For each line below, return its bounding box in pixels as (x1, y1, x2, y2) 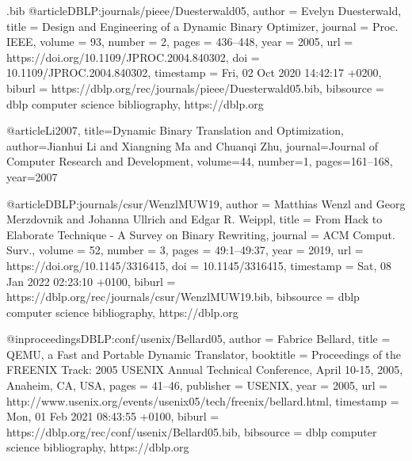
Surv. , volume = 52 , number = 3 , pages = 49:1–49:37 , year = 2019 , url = (6, 242, 364, 258)
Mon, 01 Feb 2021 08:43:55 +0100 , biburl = (6, 408, 219, 425)
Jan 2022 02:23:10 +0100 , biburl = (6, 272, 176, 289)
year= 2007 (6, 168, 58, 185)
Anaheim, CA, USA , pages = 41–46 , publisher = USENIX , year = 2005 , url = (6, 377, 388, 394)
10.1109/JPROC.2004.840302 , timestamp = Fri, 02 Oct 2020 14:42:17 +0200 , (6, 64, 382, 81)
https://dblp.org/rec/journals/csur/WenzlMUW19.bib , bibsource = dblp (6, 288, 360, 305)
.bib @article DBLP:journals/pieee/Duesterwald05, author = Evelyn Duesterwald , (6, 2, 402, 18)
